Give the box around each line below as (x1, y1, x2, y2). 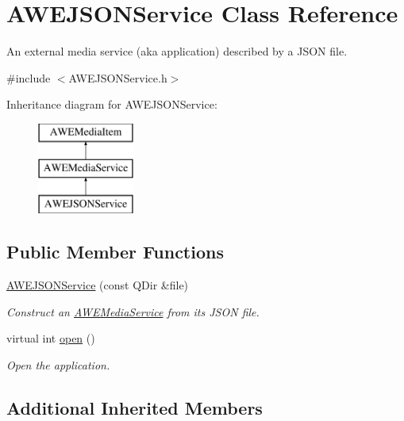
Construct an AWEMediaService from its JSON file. (6, 303, 260, 320)
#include (6, 69, 51, 86)
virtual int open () (6, 330, 95, 346)
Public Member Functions (6, 239, 224, 264)
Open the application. (6, 356, 110, 373)
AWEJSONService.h (68, 69, 167, 86)
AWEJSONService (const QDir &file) (6, 277, 189, 293)
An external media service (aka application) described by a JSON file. (6, 43, 348, 59)
